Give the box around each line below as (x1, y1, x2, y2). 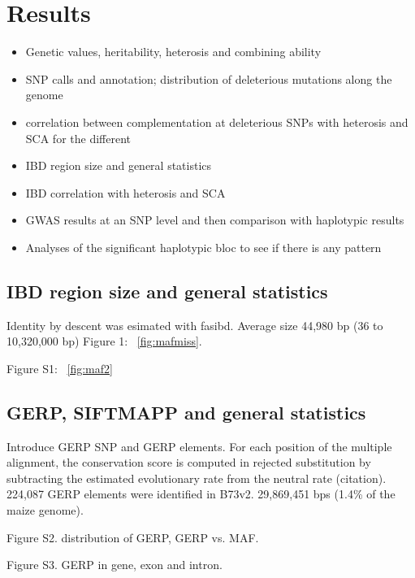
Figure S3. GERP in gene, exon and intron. (6, 556, 223, 573)
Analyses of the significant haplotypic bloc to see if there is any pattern (25, 238, 382, 255)
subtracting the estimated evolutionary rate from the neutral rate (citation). (6, 469, 387, 486)
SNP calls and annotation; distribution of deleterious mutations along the (25, 70, 392, 87)
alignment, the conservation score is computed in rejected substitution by (6, 454, 371, 471)
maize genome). (6, 502, 84, 519)
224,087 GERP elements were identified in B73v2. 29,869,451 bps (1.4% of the (6, 485, 396, 502)
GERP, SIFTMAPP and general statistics (6, 399, 366, 424)
